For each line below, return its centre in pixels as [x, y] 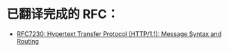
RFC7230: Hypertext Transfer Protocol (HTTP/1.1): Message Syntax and [119, 34]
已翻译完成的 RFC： [63, 14]
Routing [28, 41]
